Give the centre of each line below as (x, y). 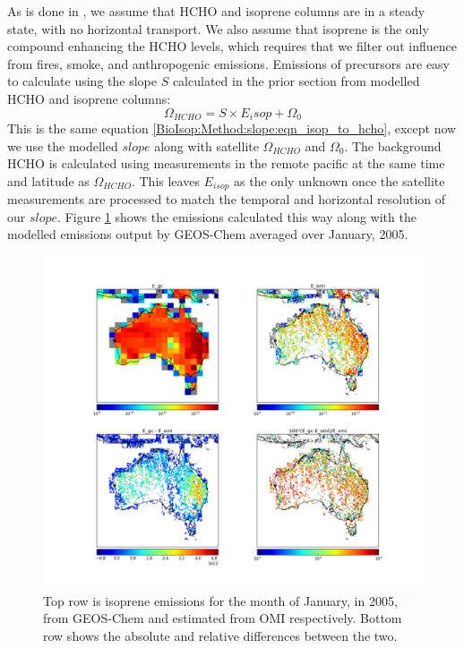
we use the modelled (63, 145)
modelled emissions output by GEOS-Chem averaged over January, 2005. (208, 234)
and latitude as (48, 180)
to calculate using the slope (82, 81)
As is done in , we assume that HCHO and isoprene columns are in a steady (216, 11)
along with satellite (206, 145)
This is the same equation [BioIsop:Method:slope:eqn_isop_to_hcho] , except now (232, 128)
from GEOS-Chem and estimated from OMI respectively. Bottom (223, 618)
